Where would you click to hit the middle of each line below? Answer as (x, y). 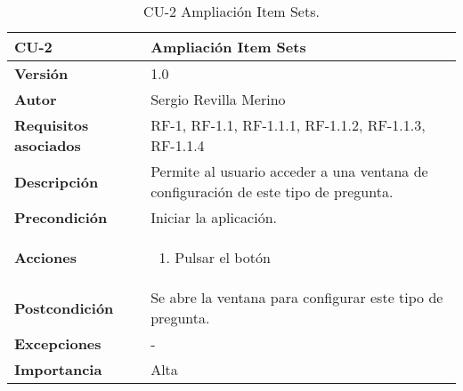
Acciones (45, 257)
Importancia (58, 369)
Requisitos (52, 125)
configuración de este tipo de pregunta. (272, 192)
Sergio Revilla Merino (218, 99)
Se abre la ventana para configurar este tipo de (297, 297)
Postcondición (64, 307)
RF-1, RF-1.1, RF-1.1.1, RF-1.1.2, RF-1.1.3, (288, 125)
